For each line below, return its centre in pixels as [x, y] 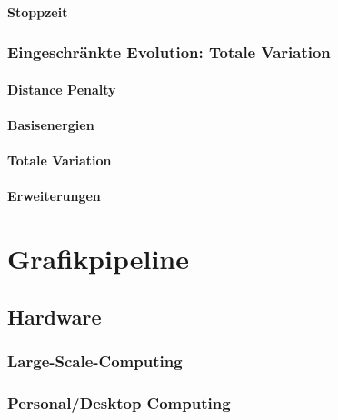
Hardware [55, 316]
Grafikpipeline [99, 258]
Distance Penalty [62, 89]
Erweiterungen [54, 196]
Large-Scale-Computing [95, 360]
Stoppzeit [38, 11]
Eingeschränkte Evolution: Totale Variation [169, 52]
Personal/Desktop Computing [119, 402]
